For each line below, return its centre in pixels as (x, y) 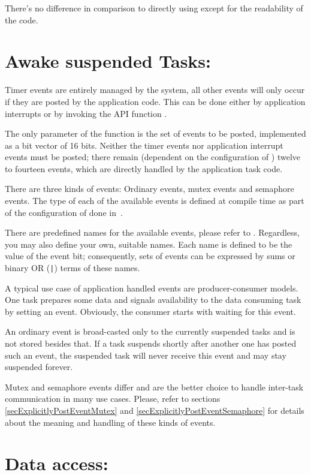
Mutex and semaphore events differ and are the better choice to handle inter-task (154, 387)
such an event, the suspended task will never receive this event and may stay (146, 355)
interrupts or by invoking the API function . (86, 113)
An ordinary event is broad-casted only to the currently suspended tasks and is (150, 331)
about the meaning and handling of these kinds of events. (110, 422)
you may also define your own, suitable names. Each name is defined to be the (149, 244)
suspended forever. (39, 367)
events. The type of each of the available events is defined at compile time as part (155, 201)
